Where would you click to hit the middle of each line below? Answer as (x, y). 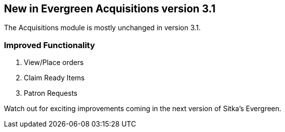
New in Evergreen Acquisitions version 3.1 (110, 9)
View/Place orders (54, 63)
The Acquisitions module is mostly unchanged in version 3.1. (102, 28)
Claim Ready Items (54, 78)
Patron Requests (51, 93)
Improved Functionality (50, 45)
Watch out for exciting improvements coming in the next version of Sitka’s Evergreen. (143, 109)
